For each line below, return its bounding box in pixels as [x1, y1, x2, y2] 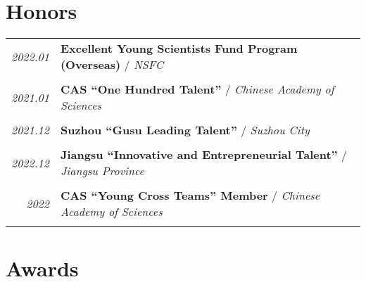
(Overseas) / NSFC [60, 56, 164, 73]
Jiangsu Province [60, 162, 144, 179]
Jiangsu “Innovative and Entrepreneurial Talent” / [60, 146, 348, 163]
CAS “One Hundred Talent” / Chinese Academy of [60, 81, 334, 98]
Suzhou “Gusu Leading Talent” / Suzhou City [60, 122, 310, 139]
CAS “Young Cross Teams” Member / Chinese [60, 187, 320, 204]
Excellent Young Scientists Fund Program [60, 40, 298, 57]
